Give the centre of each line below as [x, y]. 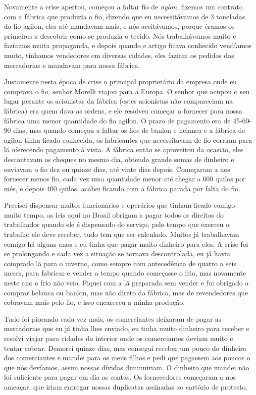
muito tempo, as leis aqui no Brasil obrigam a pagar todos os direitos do [114, 214]
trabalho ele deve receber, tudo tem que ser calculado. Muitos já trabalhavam [122, 234]
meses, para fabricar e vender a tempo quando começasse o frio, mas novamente [125, 273]
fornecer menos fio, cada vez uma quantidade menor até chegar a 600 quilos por [125, 179]
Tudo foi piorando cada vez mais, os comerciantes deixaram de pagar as [113, 318]
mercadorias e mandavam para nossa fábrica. [72, 65]
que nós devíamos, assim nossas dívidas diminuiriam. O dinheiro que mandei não [127, 367]
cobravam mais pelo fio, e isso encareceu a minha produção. [95, 302]
